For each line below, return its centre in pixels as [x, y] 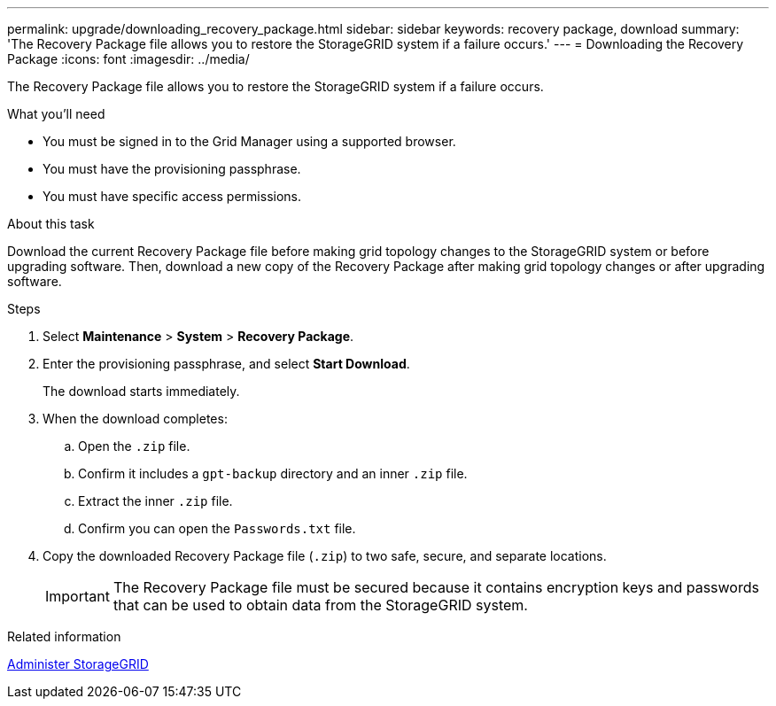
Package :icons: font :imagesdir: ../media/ [128, 59]
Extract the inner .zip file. [155, 501]
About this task [51, 224]
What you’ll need [56, 114]
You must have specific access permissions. [172, 196]
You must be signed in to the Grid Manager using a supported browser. [249, 141]
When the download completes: [135, 419]
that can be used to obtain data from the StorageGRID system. [320, 605]
